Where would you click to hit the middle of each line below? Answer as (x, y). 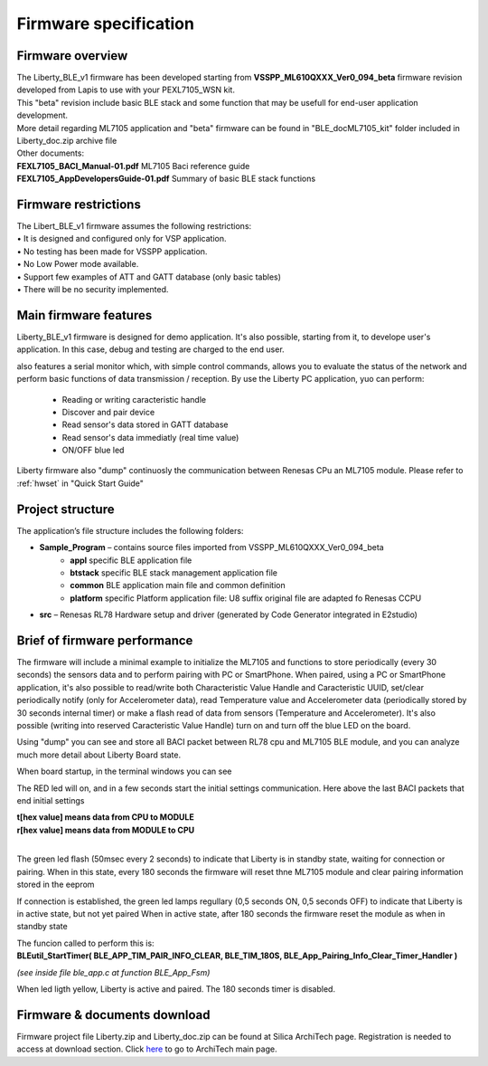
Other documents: (51, 153)
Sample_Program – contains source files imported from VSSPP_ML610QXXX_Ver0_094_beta (211, 547)
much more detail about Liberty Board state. (99, 755)
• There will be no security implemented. (93, 290)
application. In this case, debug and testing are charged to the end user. (150, 349)
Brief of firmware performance (105, 640)
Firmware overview (72, 56)
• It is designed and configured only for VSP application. (122, 239)
